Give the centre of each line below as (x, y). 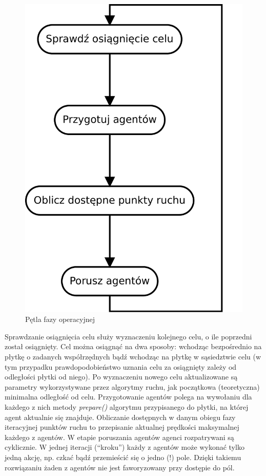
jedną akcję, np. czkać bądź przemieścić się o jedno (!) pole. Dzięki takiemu (123, 457)
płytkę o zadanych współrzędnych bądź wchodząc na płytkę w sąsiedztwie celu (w (133, 357)
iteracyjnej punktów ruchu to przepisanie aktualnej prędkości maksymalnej (122, 427)
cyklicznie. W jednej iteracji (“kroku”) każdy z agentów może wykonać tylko (125, 447)
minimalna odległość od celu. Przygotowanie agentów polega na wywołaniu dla (128, 397)
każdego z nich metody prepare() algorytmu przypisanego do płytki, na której (127, 407)
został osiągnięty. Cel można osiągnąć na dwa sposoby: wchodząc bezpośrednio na (133, 346)
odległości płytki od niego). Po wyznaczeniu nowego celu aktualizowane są (121, 377)
